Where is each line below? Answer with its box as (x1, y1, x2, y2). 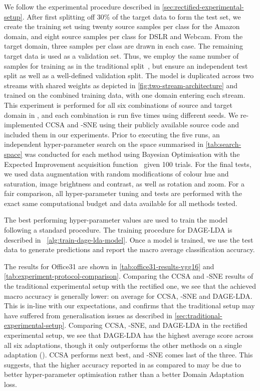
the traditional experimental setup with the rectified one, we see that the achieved (4, 281, 256, 291)
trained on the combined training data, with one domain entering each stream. (4, 90, 245, 100)
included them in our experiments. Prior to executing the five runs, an (4, 129, 220, 139)
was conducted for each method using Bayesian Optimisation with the (25, 148, 240, 159)
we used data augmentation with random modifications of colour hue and (4, 168, 229, 179)
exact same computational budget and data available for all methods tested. (4, 198, 237, 208)
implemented (4, 119, 44, 130)
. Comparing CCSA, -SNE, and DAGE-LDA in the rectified (64, 320, 247, 330)
